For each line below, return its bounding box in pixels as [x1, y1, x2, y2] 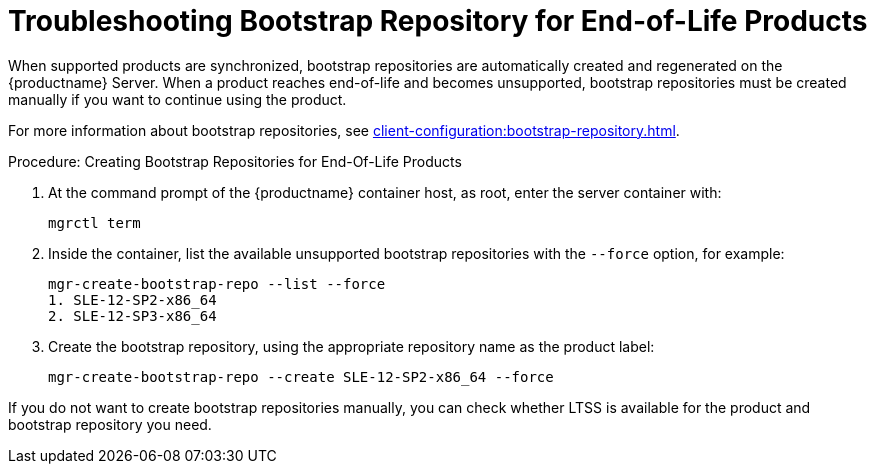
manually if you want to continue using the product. [8, 90, 347, 108]
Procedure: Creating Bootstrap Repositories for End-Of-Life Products [8, 152, 462, 170]
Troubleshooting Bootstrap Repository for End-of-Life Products [8, 4, 868, 38]
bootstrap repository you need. [8, 415, 212, 433]
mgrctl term [48, 214, 141, 231]
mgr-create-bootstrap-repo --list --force [48, 275, 386, 292]
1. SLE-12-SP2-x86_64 [48, 291, 217, 308]
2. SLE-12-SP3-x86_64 [48, 307, 217, 324]
